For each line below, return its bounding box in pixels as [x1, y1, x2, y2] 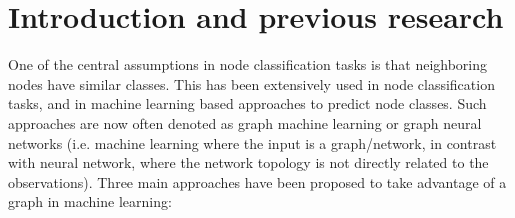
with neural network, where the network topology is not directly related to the [8, 152, 489, 173]
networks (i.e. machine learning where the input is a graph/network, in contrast [8, 132, 497, 153]
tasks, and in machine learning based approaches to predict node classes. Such [8, 93, 487, 114]
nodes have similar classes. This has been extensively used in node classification [8, 73, 495, 94]
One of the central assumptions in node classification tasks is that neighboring [8, 54, 488, 75]
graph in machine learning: [8, 191, 172, 212]
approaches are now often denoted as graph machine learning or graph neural [8, 112, 482, 133]
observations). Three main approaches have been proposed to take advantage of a [8, 171, 507, 192]
